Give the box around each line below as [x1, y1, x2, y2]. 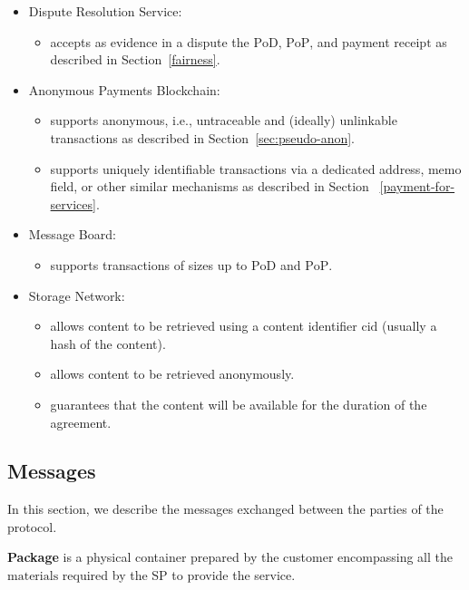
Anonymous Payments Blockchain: [28, 80, 220, 99]
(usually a [382, 316, 437, 335]
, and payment [309, 32, 390, 51]
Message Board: [28, 225, 116, 244]
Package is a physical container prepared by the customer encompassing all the [7, 547, 453, 566]
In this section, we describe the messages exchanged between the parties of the [7, 499, 444, 518]
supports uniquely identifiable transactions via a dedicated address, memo [50, 159, 462, 178]
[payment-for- [379, 177, 455, 196]
